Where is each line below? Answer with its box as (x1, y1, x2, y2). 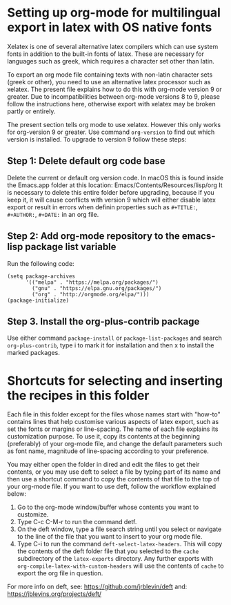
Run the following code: (7, 259, 74, 267)
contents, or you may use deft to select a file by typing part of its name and (7, 468, 221, 476)
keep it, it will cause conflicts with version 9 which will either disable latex (7, 195, 216, 204)
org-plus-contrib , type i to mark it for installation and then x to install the (7, 341, 214, 349)
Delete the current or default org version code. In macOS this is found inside (7, 173, 224, 182)
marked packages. (7, 349, 60, 357)
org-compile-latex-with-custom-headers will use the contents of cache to (17, 561, 224, 570)
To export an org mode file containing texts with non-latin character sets (7, 70, 213, 79)
